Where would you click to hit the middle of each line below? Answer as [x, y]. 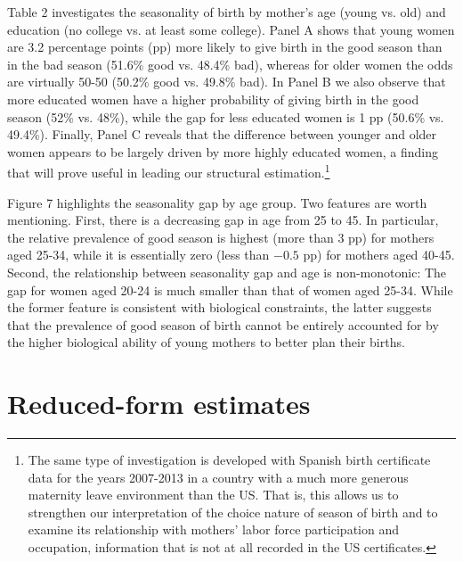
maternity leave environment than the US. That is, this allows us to [213, 495]
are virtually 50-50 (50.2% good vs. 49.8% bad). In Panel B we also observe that [227, 82]
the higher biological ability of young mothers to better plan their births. [206, 342]
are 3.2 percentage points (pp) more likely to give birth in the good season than [225, 47]
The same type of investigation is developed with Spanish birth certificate [229, 460]
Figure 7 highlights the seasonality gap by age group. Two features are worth [217, 202]
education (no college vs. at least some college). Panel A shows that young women [231, 29]
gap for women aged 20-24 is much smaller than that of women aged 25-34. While [230, 289]
